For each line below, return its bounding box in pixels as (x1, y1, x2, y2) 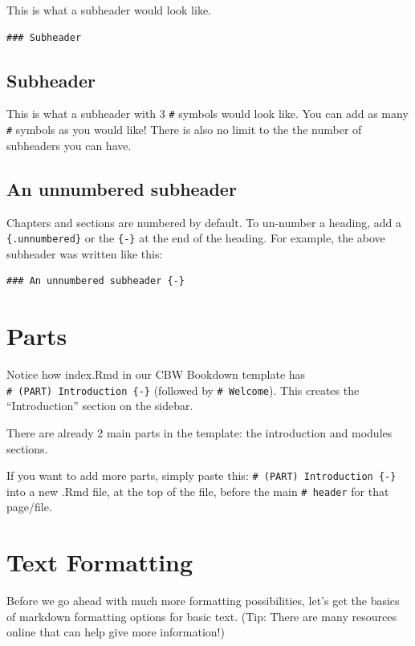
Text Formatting (6, 546, 193, 579)
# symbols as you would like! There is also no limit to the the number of (6, 121, 362, 138)
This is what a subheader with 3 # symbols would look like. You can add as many (6, 105, 409, 122)
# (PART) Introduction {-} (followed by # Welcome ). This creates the (6, 381, 360, 398)
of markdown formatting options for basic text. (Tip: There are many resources (6, 607, 397, 624)
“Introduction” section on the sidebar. (6, 397, 193, 414)
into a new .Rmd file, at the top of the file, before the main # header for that (6, 482, 389, 499)
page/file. (6, 498, 52, 515)
